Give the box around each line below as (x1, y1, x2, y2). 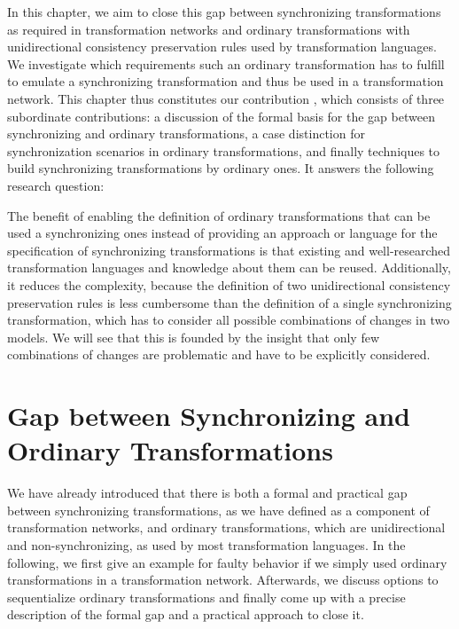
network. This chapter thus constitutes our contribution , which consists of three (7, 89, 445, 107)
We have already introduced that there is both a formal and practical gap (7, 484, 408, 502)
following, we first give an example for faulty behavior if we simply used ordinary (7, 553, 447, 571)
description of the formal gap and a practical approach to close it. (7, 605, 364, 624)
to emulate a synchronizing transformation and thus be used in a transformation (7, 72, 444, 90)
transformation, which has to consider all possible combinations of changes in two (7, 311, 450, 329)
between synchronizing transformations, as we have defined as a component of (7, 500, 430, 519)
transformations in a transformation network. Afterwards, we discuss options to (7, 570, 439, 589)
